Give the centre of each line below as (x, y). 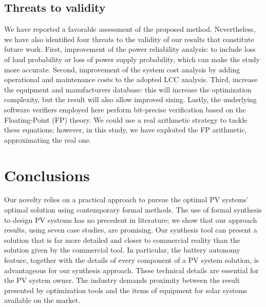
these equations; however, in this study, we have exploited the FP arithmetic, (126, 130)
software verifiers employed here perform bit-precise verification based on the (125, 109)
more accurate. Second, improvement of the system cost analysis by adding (122, 69)
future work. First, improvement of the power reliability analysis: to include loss (130, 49)
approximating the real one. (48, 139)
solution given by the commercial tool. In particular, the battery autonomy (122, 250)
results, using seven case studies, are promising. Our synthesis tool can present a (131, 230)
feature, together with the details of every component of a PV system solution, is (132, 260)
